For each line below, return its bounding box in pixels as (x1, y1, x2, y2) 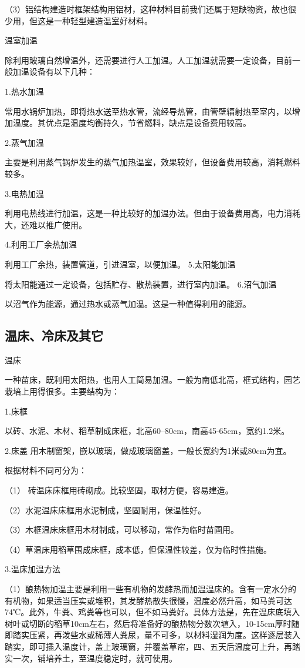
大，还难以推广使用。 (5, 218, 87, 231)
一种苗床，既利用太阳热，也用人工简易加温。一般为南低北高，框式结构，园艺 (5, 373, 300, 386)
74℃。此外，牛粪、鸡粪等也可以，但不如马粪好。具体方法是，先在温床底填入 (5, 606, 300, 618)
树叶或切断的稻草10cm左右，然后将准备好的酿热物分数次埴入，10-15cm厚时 (5, 617, 292, 629)
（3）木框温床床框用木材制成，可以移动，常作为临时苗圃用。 (5, 523, 239, 536)
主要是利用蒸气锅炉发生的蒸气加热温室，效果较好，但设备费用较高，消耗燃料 (5, 156, 300, 168)
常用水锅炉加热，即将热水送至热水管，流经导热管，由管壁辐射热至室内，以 (5, 105, 292, 117)
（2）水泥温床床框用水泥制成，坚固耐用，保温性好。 (5, 503, 206, 516)
